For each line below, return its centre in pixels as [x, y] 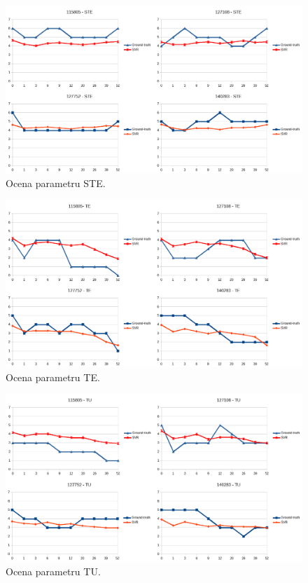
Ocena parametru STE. [56, 183]
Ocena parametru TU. [53, 571]
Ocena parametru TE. [53, 377]
